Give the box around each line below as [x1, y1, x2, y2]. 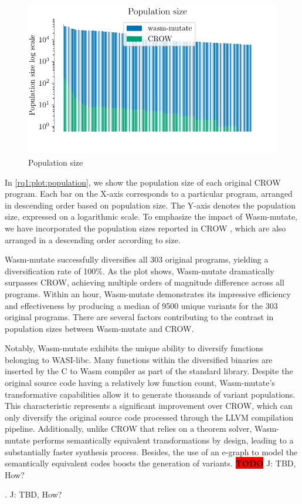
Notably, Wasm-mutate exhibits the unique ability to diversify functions [5, 342, 264, 354]
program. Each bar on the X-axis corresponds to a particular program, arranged [5, 187, 293, 200]
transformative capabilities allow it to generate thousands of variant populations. [5, 388, 296, 400]
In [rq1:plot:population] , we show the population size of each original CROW [5, 176, 281, 188]
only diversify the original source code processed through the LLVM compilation [5, 411, 294, 423]
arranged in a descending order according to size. [5, 233, 181, 246]
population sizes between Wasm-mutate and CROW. [5, 322, 194, 334]
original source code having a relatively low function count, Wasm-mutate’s [5, 377, 275, 389]
